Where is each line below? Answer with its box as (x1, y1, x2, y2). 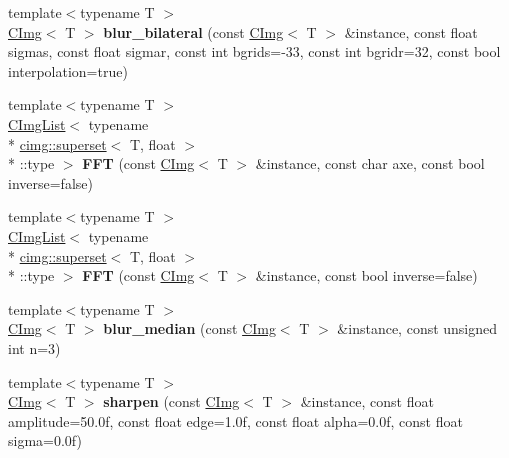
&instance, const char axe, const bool (255, 153, 485, 174)
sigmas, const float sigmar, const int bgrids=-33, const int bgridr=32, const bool (8, 41, 501, 62)
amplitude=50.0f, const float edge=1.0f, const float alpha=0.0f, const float (8, 410, 463, 431)
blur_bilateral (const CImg (103, 21, 284, 42)
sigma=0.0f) (8, 430, 82, 451)
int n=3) (8, 337, 61, 358)
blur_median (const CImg (103, 318, 276, 339)
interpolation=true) (8, 60, 128, 81)
